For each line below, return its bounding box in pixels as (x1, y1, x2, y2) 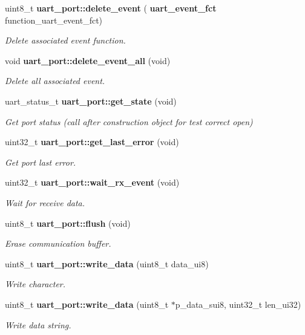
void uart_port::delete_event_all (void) (5, 54, 171, 67)
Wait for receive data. (5, 196, 85, 209)
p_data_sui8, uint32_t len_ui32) (175, 298, 301, 310)
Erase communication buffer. (5, 237, 111, 250)
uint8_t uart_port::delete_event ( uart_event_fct (5, 2, 217, 14)
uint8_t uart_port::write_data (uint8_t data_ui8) (5, 257, 209, 270)
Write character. (5, 278, 66, 290)
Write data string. (5, 318, 71, 331)
